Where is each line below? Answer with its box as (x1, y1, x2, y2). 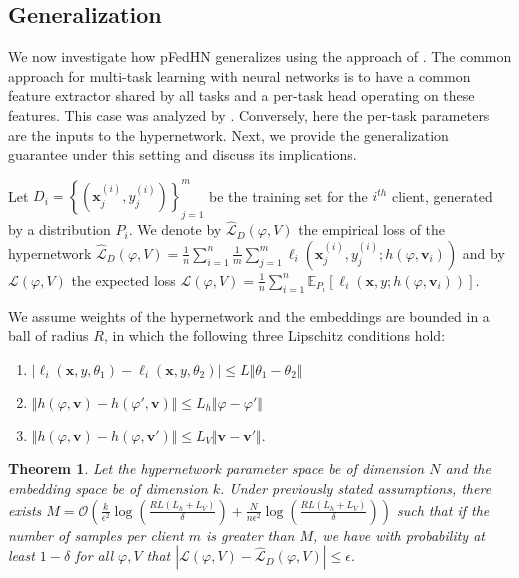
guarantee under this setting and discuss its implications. (8, 144, 357, 165)
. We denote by (128, 219, 222, 240)
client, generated (391, 185, 493, 206)
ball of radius (8, 325, 89, 346)
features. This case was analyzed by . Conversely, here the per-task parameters (8, 104, 490, 125)
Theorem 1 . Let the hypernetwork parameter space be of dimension (8, 458, 425, 479)
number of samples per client (8, 524, 184, 545)
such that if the (396, 499, 490, 520)
